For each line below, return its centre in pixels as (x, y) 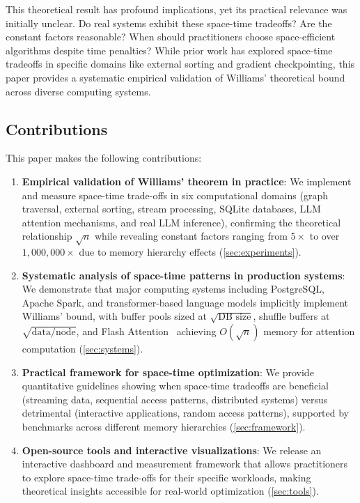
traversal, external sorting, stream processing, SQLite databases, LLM (171, 209)
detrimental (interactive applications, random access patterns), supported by (186, 413)
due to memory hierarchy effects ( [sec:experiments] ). (190, 252)
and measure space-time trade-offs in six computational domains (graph (175, 195)
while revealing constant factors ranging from (191, 236)
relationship (47, 236)
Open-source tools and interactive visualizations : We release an (172, 450)
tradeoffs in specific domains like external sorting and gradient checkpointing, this (180, 64)
